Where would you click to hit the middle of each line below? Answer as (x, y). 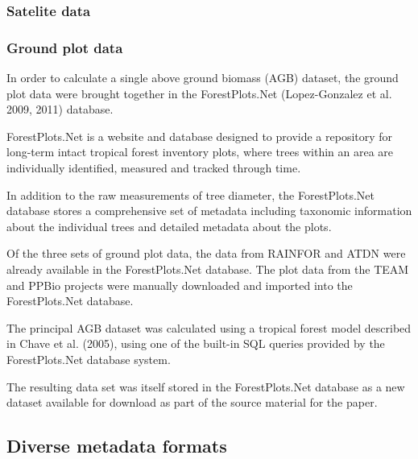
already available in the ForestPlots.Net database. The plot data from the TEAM (208, 269)
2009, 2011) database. (60, 109)
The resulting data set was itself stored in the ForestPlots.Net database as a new (206, 386)
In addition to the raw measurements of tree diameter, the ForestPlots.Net (191, 194)
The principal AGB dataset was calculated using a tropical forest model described (209, 327)
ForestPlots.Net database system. (89, 359)
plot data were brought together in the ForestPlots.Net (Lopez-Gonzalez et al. (199, 93)
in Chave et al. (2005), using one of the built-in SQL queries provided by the (196, 343)
